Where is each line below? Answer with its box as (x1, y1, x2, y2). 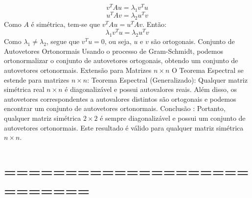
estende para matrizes (4, 74, 69, 85)
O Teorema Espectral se (172, 65, 244, 75)
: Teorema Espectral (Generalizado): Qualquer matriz (87, 74, 248, 85)
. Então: (142, 19, 166, 29)
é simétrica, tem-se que (31, 19, 100, 29)
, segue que (46, 36, 80, 46)
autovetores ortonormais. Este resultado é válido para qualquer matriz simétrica (4, 122, 244, 132)
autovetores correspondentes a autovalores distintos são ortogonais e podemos (4, 93, 236, 104)
